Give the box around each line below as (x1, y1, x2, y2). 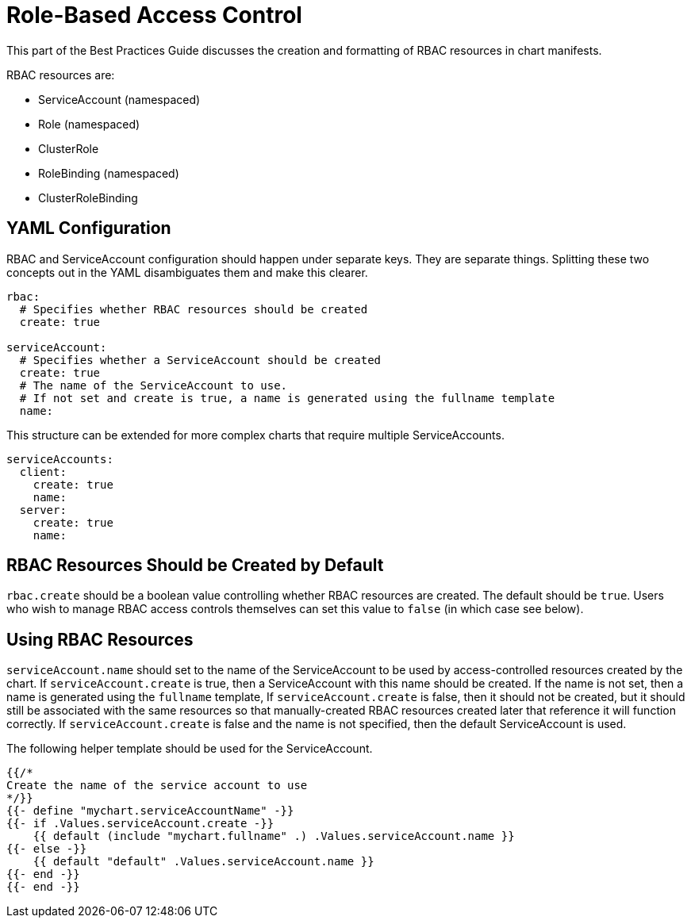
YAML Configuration (6, 218, 171, 239)
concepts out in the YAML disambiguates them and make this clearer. (6, 265, 368, 279)
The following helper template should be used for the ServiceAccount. (6, 742, 373, 756)
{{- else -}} (6, 842, 87, 856)
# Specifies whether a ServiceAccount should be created (19, 353, 382, 366)
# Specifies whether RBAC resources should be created (19, 302, 368, 316)
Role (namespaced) (38, 117, 140, 131)
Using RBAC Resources (6, 629, 194, 650)
